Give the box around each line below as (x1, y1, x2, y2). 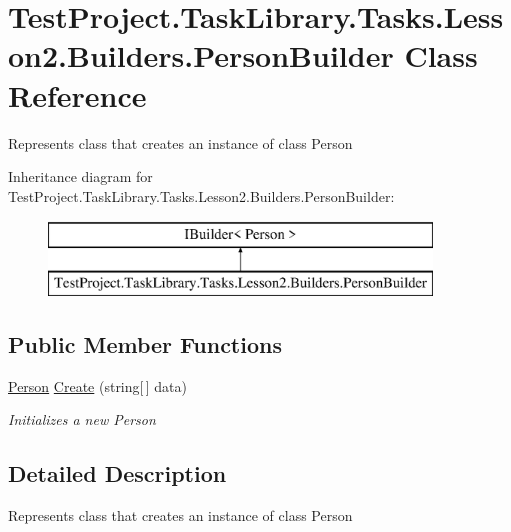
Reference (8, 74, 147, 115)
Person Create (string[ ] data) (8, 375, 188, 396)
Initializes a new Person (8, 409, 156, 430)
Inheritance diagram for (8, 166, 153, 187)
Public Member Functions (8, 328, 282, 359)
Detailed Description (8, 458, 227, 489)
